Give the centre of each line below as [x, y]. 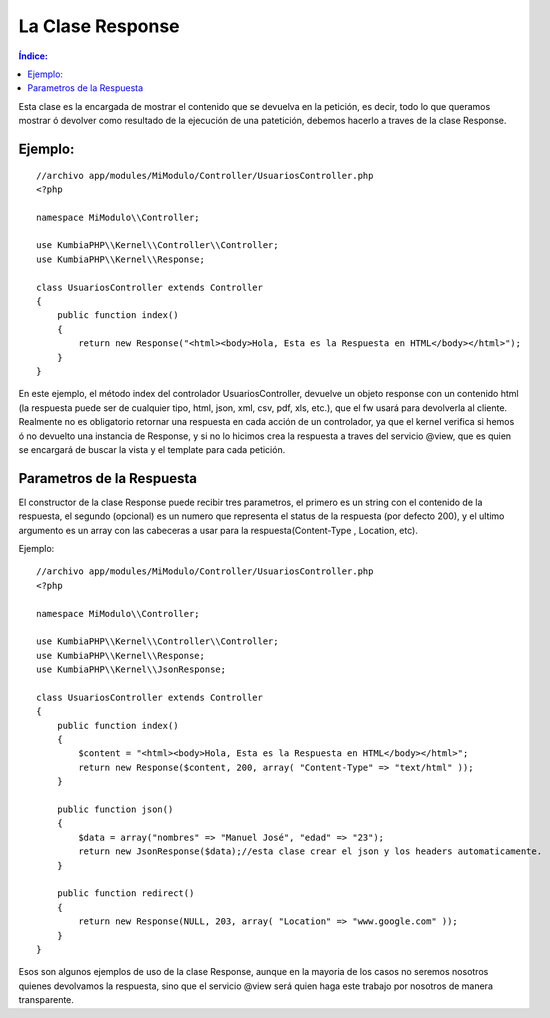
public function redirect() [125, 893]
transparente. [46, 1000]
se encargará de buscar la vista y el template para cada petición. [152, 449]
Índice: [33, 56]
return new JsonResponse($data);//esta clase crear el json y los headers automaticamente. [310, 851]
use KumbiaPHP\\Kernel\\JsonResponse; [131, 669]
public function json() [115, 809]
